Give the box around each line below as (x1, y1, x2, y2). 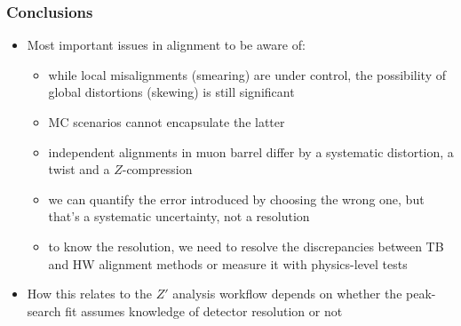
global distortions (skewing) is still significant (48, 83, 295, 101)
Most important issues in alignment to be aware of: (27, 36, 306, 54)
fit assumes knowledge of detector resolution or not (65, 301, 343, 320)
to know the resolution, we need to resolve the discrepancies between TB (48, 236, 444, 255)
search (27, 301, 61, 320)
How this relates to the (27, 284, 152, 303)
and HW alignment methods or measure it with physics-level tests (48, 254, 408, 273)
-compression (122, 160, 193, 179)
